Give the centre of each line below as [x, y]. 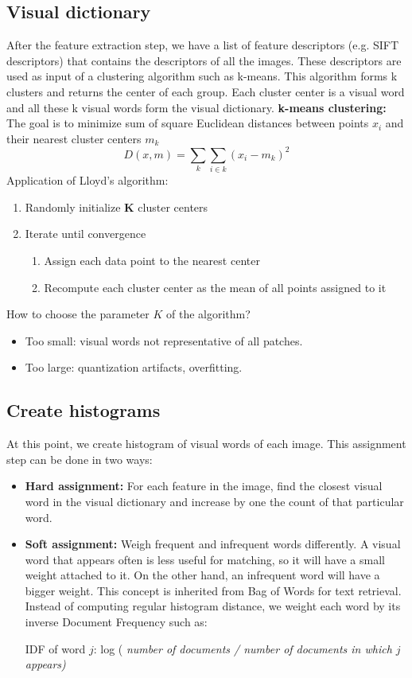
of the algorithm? [208, 314]
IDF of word [55, 648]
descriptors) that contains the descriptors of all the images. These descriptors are [204, 60]
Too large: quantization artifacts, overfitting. [134, 367]
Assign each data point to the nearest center [152, 260]
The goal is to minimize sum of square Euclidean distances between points [188, 123]
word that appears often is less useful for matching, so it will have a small [205, 559]
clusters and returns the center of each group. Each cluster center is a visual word [206, 91]
